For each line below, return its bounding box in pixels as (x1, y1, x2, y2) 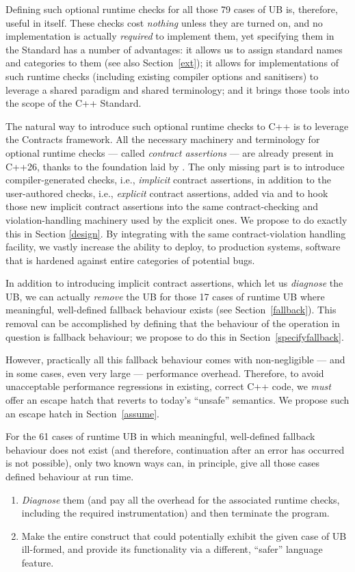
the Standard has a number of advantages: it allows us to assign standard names (5, 42, 343, 56)
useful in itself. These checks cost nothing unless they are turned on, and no (5, 15, 323, 29)
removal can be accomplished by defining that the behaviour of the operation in (5, 316, 340, 330)
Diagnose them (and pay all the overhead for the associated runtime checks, (21, 492, 340, 506)
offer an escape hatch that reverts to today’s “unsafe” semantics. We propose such (5, 393, 350, 407)
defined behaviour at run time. (5, 469, 134, 483)
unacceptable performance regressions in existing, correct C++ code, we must (5, 379, 331, 393)
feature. (21, 555, 54, 569)
